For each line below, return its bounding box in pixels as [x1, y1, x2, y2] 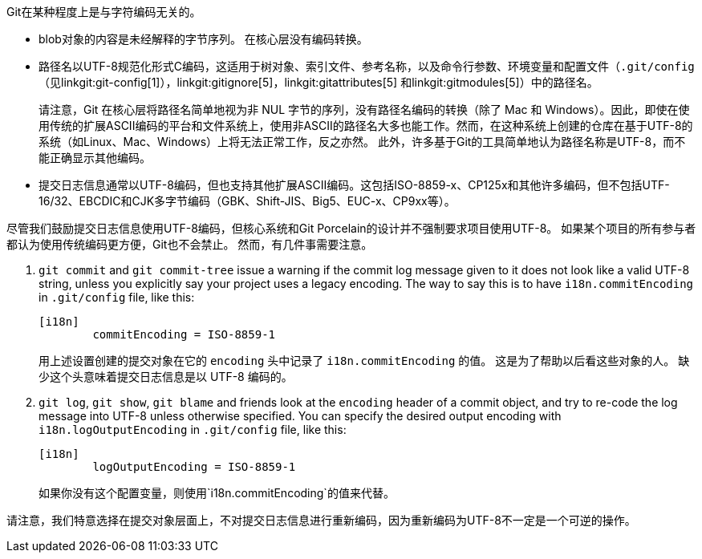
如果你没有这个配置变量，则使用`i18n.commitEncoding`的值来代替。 [39, 486, 395, 500]
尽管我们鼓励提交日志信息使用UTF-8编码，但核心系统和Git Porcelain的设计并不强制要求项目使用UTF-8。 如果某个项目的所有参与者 [6, 221, 696, 235]
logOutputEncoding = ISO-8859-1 [92, 460, 296, 473]
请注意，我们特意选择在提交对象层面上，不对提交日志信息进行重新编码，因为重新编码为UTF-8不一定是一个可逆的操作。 [6, 513, 636, 527]
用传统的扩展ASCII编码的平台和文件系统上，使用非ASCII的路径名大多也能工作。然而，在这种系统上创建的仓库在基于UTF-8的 [39, 119, 693, 132]
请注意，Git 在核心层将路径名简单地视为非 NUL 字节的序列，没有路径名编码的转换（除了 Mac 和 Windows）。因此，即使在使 [39, 103, 690, 116]
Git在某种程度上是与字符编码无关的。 [6, 5, 201, 18]
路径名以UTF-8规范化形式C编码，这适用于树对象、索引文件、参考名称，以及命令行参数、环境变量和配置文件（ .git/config [39, 59, 695, 73]
